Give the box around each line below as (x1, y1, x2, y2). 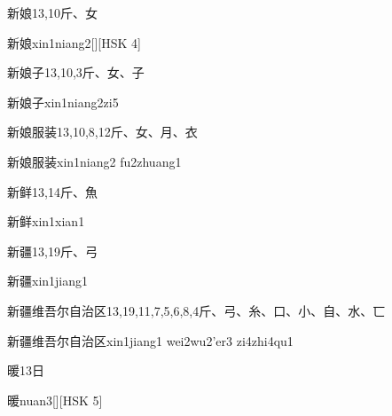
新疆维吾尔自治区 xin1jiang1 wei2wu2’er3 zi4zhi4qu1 (7, 331, 294, 349)
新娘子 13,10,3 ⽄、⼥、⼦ (7, 63, 145, 82)
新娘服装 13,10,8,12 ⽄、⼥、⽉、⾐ (7, 122, 198, 141)
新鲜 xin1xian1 (7, 212, 85, 231)
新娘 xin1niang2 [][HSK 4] (7, 33, 141, 51)
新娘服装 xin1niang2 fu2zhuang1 (7, 152, 182, 170)
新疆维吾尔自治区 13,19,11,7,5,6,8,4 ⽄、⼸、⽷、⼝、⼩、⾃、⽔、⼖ (7, 301, 386, 319)
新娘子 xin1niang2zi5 (7, 92, 119, 111)
